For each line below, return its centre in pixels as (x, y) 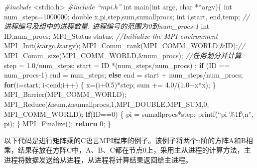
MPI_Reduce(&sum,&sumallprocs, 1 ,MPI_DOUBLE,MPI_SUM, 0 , (107, 104)
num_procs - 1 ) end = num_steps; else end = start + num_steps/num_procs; (124, 75)
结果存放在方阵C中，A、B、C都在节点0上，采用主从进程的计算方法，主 (134, 150)
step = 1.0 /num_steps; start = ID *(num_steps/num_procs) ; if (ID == (117, 65)
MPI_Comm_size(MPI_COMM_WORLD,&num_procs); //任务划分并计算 (123, 55)
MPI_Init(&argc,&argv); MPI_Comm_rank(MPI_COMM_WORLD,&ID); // (125, 45)
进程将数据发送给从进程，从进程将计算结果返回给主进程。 (98, 159)
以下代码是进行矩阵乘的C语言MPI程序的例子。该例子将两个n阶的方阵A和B (125, 140)
